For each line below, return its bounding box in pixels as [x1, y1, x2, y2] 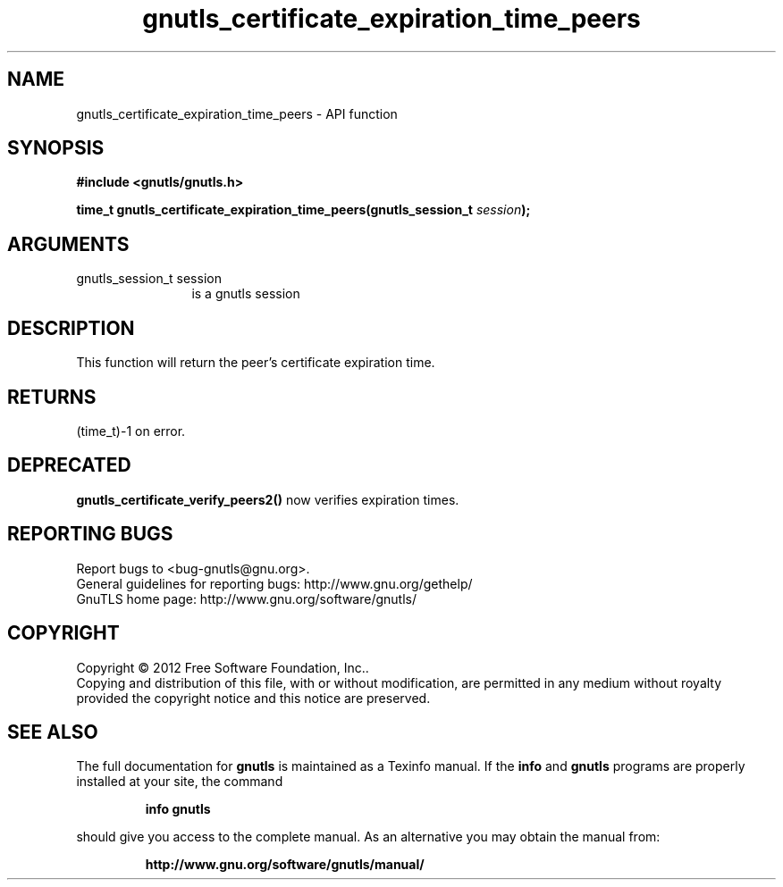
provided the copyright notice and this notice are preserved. [76, 690, 431, 706]
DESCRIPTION [7, 316, 135, 339]
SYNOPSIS [7, 137, 105, 160]
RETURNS [7, 385, 97, 408]
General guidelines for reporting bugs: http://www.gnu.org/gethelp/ [76, 575, 473, 591]
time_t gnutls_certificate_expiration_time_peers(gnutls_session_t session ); [76, 202, 531, 218]
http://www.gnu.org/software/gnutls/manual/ [145, 857, 425, 873]
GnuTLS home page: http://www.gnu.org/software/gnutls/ [76, 590, 417, 607]
